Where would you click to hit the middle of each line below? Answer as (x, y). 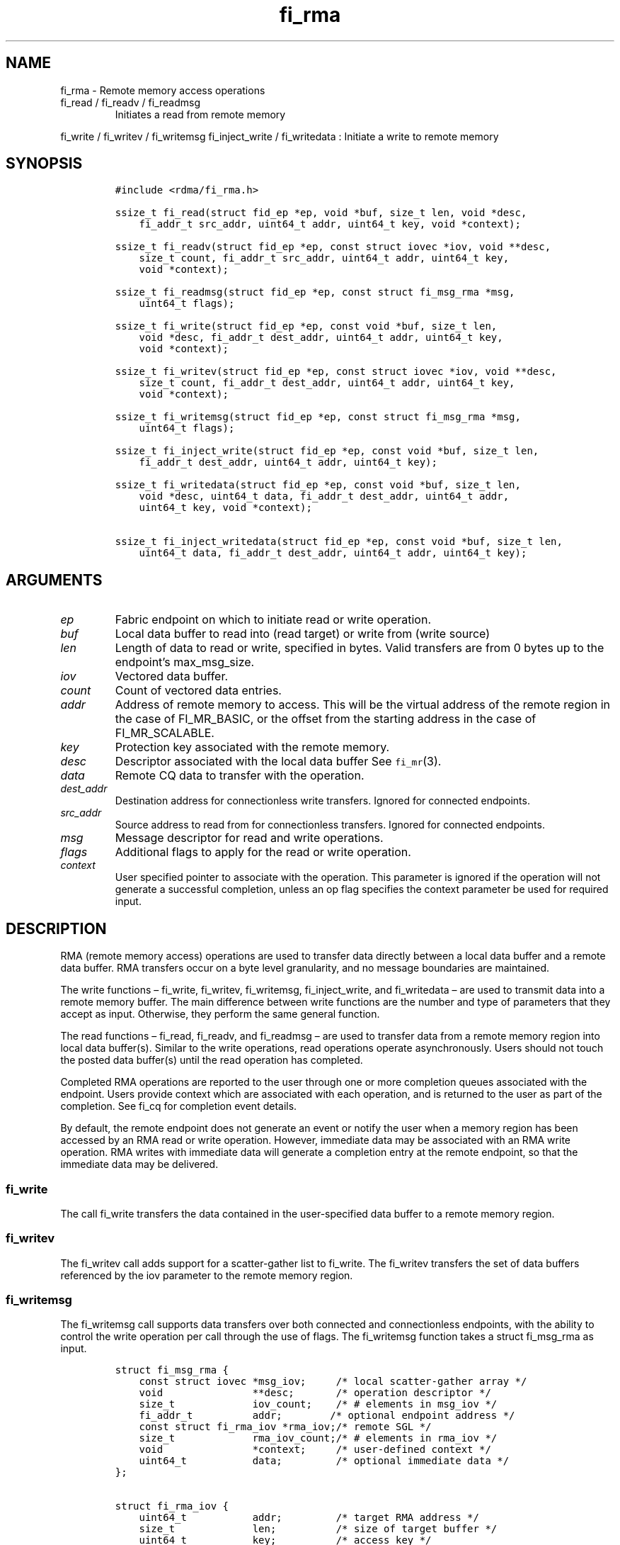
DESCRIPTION (56, 928)
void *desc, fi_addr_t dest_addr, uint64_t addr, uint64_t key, (321, 338)
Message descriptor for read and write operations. (249, 838)
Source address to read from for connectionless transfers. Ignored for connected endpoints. (330, 825)
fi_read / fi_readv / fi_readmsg (131, 102)
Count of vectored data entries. (198, 691)
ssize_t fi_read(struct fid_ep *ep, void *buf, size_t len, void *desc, (321, 213)
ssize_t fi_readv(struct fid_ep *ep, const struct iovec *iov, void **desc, (333, 247)
